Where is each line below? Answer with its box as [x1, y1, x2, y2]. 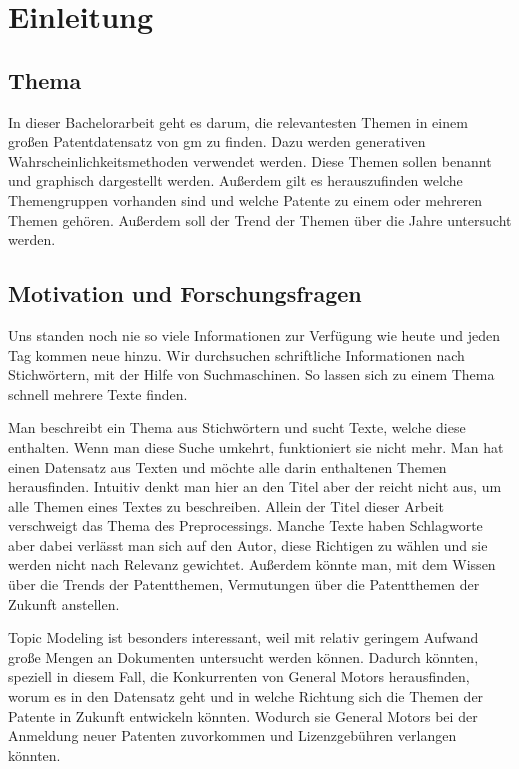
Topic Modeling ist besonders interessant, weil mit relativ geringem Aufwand [8, 627, 479, 648]
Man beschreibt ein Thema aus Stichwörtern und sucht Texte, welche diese [8, 417, 466, 438]
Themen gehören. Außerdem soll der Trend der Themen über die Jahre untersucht [8, 209, 512, 230]
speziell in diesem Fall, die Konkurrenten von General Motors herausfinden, [8, 666, 470, 687]
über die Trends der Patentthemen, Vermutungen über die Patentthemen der [8, 574, 480, 595]
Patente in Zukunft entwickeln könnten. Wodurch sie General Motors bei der [8, 705, 478, 726]
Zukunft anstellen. [8, 593, 120, 614]
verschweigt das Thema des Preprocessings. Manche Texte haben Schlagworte [8, 515, 483, 536]
